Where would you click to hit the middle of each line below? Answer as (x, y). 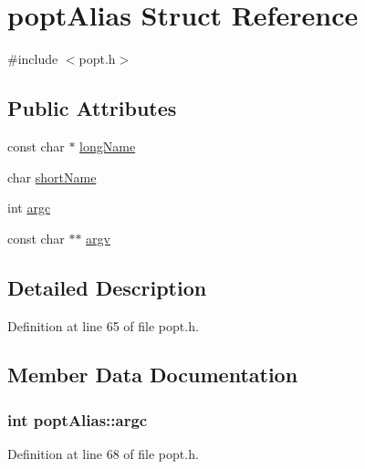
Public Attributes (92, 108)
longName (108, 146)
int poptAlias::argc (78, 419)
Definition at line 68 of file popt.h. (103, 454)
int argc (29, 208)
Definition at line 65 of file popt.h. (103, 325)
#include (33, 59)
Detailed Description (107, 287)
